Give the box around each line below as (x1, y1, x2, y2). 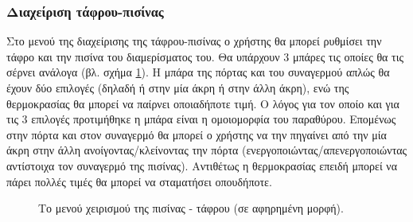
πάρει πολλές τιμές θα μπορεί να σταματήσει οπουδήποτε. (6, 173, 272, 189)
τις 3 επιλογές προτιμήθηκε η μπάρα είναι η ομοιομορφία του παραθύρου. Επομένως (6, 111, 396, 127)
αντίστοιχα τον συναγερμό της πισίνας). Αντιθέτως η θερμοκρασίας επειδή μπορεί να (6, 157, 398, 173)
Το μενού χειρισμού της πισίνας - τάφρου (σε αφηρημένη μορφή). (38, 200, 344, 216)
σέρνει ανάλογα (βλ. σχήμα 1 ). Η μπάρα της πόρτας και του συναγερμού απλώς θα (6, 64, 390, 80)
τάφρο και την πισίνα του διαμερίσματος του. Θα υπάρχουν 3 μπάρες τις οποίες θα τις (6, 48, 404, 64)
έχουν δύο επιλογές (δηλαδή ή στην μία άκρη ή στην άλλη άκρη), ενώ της (6, 80, 349, 95)
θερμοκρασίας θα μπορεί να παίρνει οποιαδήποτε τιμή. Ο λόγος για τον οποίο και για (6, 95, 399, 111)
